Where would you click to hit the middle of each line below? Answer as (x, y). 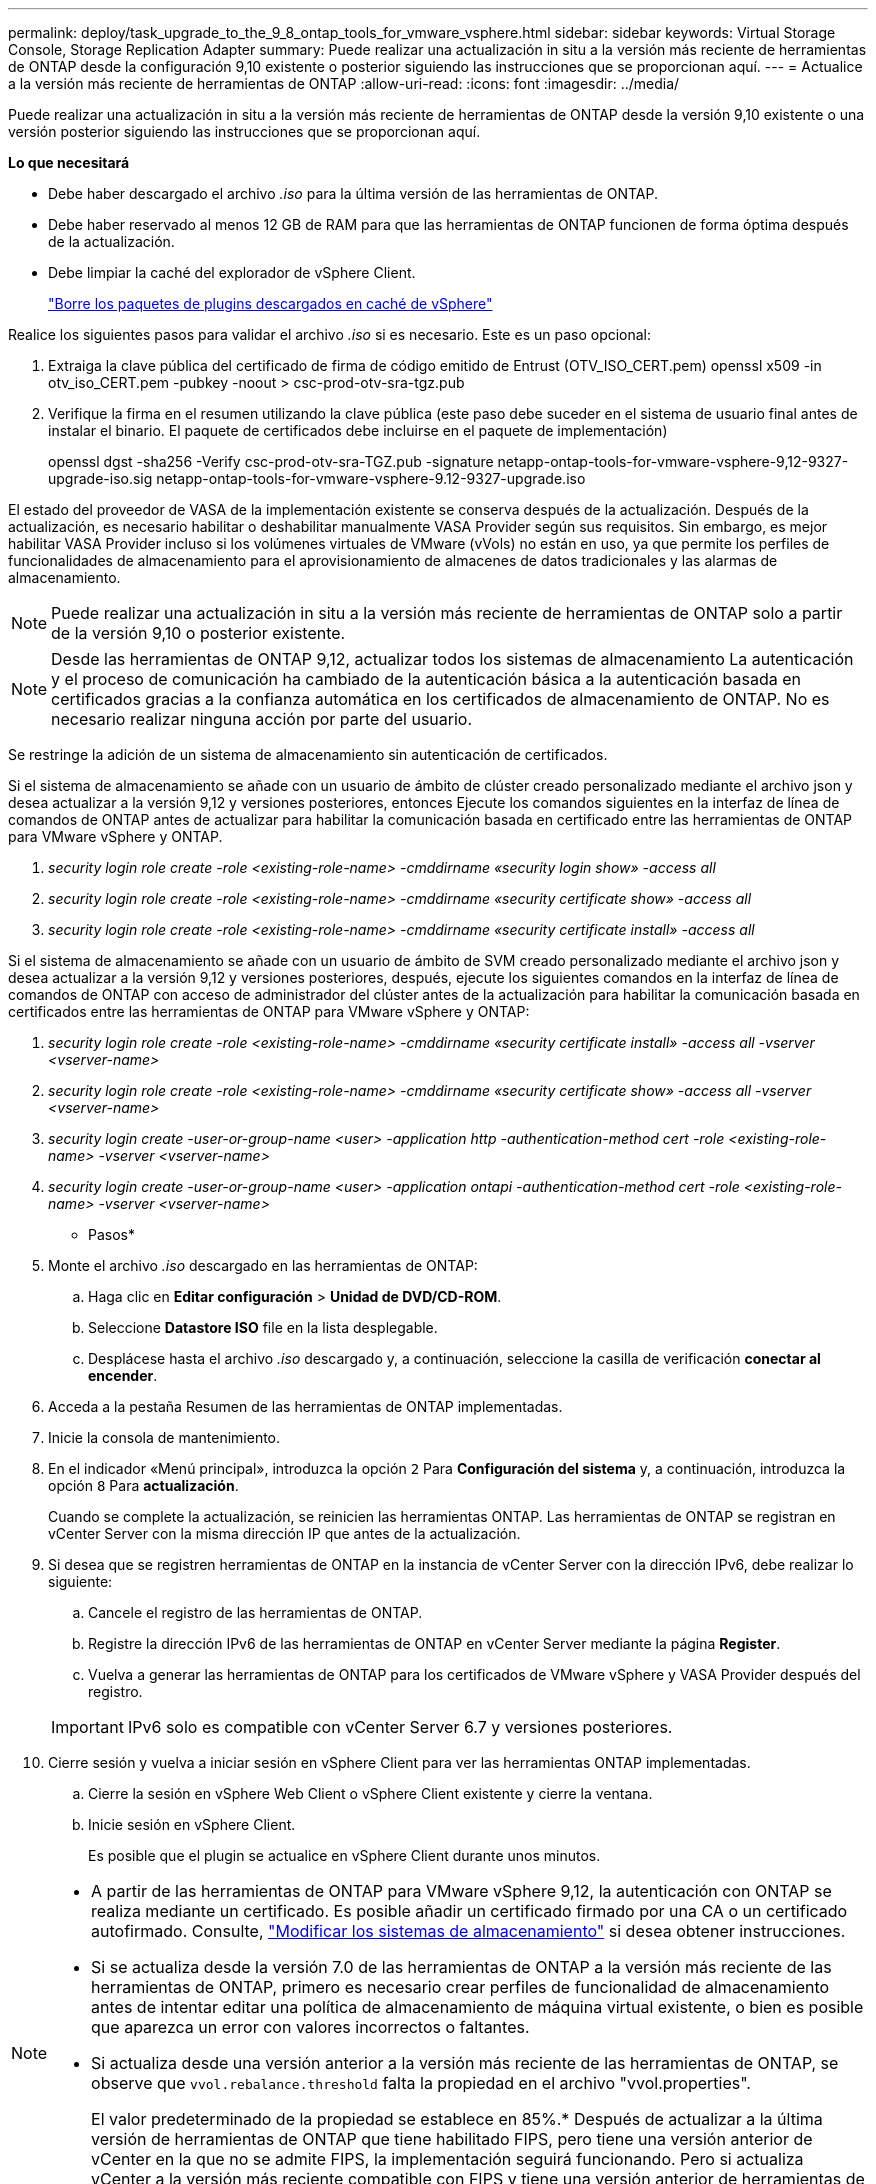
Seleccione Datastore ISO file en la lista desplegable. (263, 1327)
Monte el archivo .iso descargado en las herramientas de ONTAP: (263, 1265)
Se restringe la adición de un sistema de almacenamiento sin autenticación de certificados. (308, 754)
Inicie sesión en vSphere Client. (192, 1824)
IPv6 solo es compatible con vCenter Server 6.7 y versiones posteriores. (400, 1727)
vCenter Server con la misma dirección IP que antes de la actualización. (284, 1533)
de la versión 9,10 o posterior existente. (198, 633)
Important (87, 1727)
